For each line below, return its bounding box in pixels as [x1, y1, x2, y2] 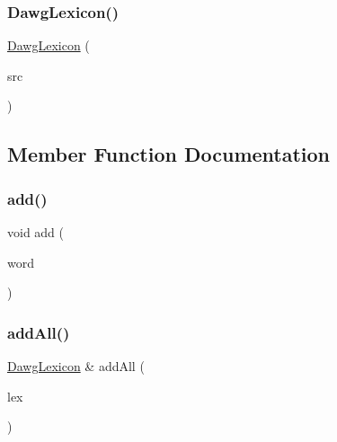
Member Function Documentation [7, 140, 331, 168]
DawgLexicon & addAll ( [7, 357, 145, 375]
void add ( [7, 223, 65, 241]
